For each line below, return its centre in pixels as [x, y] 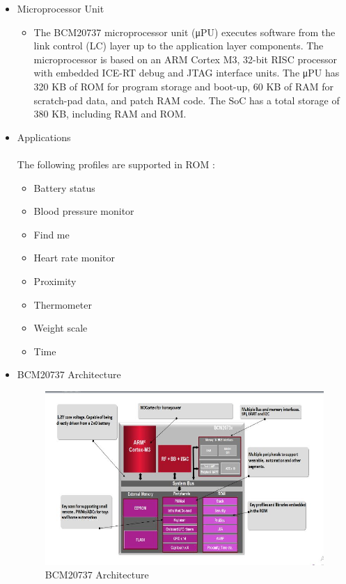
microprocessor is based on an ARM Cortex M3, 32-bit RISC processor [186, 59]
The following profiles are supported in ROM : [116, 164]
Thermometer [63, 304]
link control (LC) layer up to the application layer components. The [179, 46]
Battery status [64, 187]
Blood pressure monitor [84, 211]
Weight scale [61, 328]
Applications [44, 137]
